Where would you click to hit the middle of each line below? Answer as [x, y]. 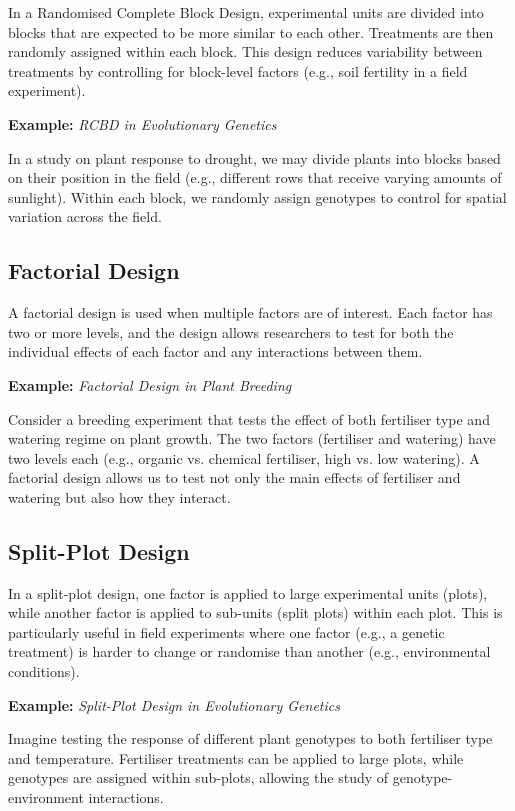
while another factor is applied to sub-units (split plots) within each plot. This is [255, 612]
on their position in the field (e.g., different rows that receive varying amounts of [255, 177]
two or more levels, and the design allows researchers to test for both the [231, 331]
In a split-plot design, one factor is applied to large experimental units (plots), [248, 592]
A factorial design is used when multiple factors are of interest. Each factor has [250, 312]
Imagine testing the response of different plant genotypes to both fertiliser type [250, 738]
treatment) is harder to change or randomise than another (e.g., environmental [249, 651]
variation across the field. [85, 216]
